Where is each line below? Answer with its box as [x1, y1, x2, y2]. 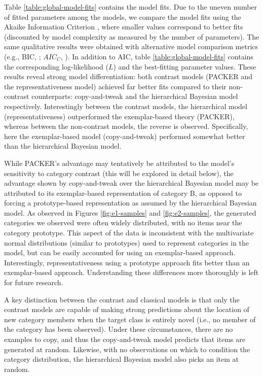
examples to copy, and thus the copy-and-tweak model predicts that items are [4, 334, 245, 344]
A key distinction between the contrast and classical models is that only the [4, 294, 240, 304]
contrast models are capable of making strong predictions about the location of [4, 304, 249, 315]
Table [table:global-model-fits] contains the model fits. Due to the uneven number [4, 2, 257, 12]
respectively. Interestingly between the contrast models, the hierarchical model [4, 100, 247, 111]
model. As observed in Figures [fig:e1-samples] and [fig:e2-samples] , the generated [4, 207, 256, 218]
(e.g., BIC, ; [4, 51, 41, 61]
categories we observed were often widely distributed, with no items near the [4, 217, 242, 228]
